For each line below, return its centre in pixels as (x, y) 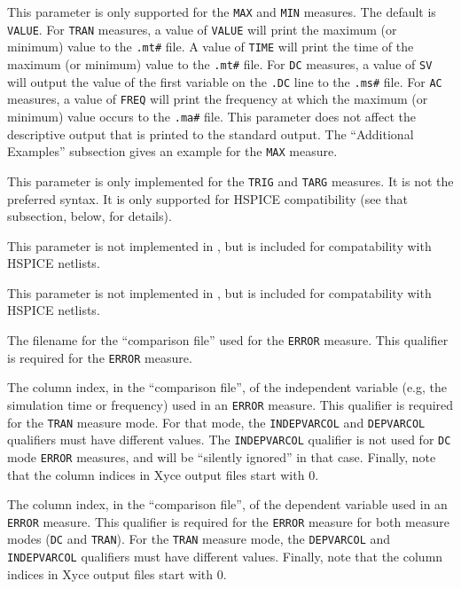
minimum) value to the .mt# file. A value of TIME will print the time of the (211, 47)
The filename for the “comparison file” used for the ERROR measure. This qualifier (228, 340)
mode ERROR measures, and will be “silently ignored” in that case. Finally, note (222, 456)
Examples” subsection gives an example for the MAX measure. (172, 151)
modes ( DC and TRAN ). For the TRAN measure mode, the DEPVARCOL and (199, 539)
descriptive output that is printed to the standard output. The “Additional (211, 134)
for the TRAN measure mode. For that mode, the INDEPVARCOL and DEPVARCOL (216, 422)
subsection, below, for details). (90, 216)
